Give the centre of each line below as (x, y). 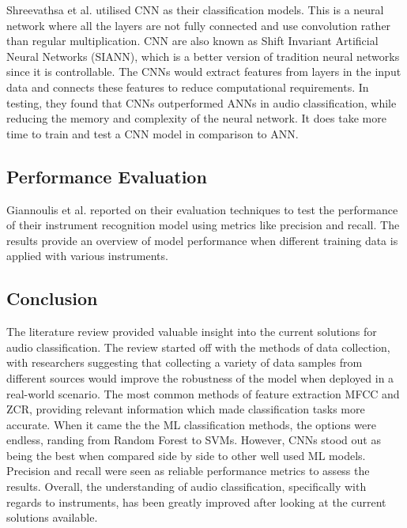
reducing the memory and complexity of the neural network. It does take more (196, 118)
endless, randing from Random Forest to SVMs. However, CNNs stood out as (194, 440)
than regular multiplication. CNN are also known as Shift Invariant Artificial (192, 41)
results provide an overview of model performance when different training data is (202, 240)
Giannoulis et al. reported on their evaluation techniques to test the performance (202, 209)
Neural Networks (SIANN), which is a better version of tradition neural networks (203, 56)
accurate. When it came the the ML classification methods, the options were (191, 424)
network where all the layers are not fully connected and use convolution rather (199, 25)
